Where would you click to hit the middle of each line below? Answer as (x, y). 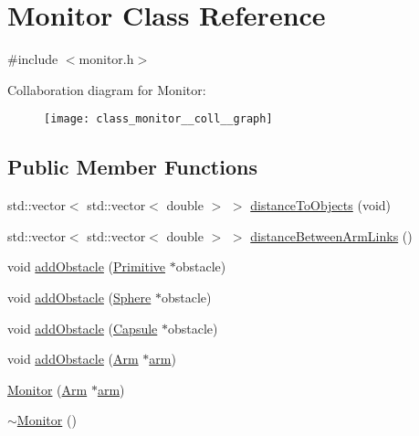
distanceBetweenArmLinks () (331, 235)
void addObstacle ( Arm (73, 359)
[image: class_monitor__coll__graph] (158, 119)
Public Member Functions (132, 167)
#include (33, 59)
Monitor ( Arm (47, 389)
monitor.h (106, 59)
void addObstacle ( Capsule (83, 328)
